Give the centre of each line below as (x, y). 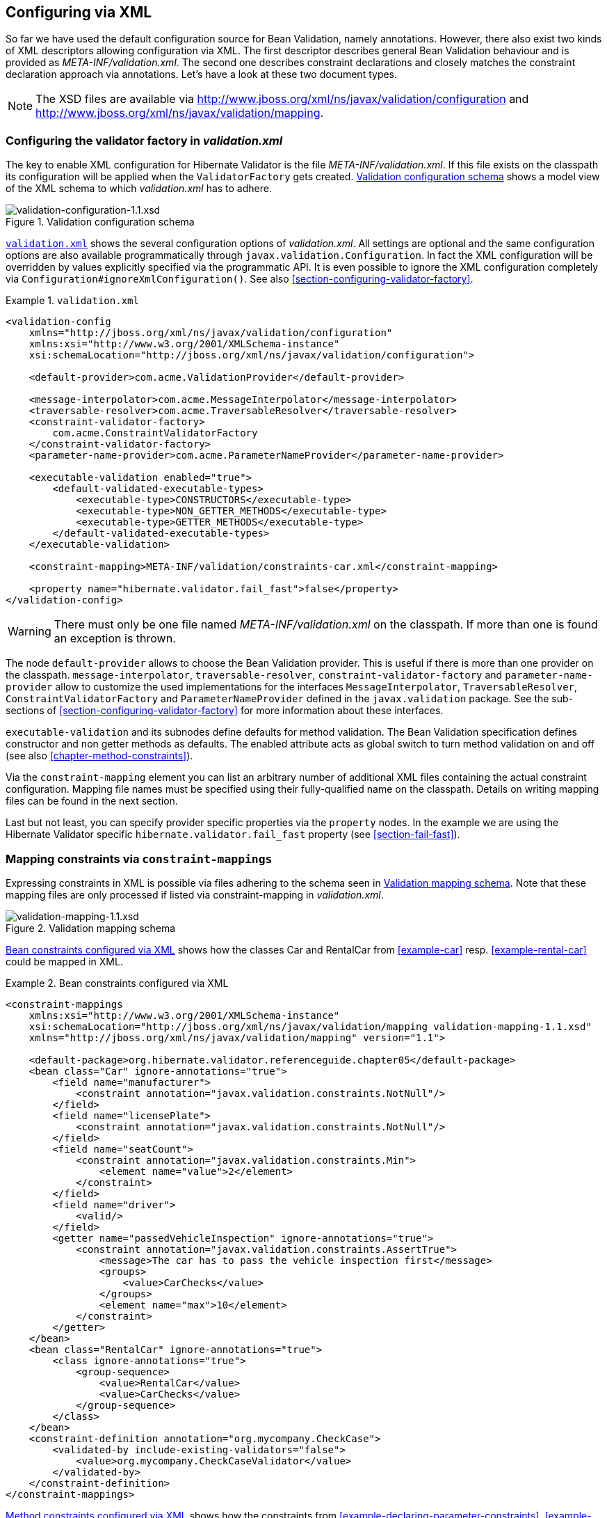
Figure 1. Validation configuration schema (100, 222)
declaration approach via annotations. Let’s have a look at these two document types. (202, 74)
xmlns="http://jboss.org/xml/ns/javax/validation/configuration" (211, 333)
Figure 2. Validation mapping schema (91, 928)
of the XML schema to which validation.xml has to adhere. (139, 189)
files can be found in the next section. (92, 801)
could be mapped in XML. (64, 961)
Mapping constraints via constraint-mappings (139, 859)
